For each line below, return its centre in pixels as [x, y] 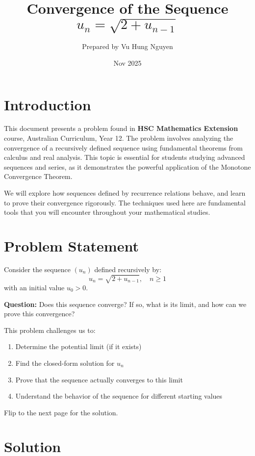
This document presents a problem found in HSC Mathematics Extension [121, 128]
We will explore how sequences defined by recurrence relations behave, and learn [125, 192]
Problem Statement [71, 245]
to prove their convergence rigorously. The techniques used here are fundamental [125, 202]
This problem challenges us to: [50, 330]
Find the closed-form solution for [65, 363]
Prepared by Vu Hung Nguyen [127, 46]
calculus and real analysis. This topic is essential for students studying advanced [125, 157]
